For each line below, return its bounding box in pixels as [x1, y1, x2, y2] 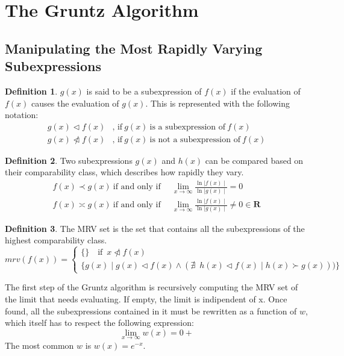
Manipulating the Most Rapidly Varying [5, 39, 263, 57]
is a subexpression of [149, 122, 226, 131]
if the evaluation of [231, 84, 301, 97]
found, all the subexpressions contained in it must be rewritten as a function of [5, 304, 297, 317]
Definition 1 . [5, 84, 58, 97]
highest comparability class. [5, 234, 107, 246]
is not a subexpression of [149, 135, 240, 144]
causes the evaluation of [31, 96, 119, 109]
